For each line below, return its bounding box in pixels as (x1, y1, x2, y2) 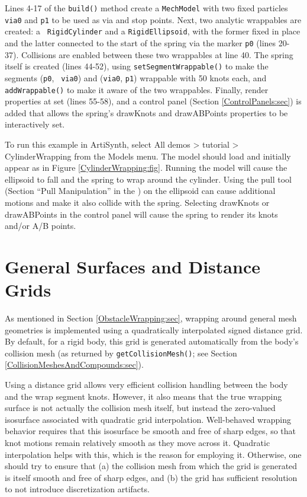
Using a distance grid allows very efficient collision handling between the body (5, 378, 288, 391)
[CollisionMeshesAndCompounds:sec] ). (5, 358, 144, 371)
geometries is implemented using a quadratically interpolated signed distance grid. (5, 323, 303, 336)
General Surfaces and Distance (5, 254, 260, 278)
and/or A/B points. (5, 219, 76, 232)
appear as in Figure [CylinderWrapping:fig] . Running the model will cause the (5, 161, 287, 174)
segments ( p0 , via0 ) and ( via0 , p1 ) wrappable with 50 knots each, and (5, 71, 267, 84)
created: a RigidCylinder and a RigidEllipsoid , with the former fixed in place (5, 25, 300, 37)
